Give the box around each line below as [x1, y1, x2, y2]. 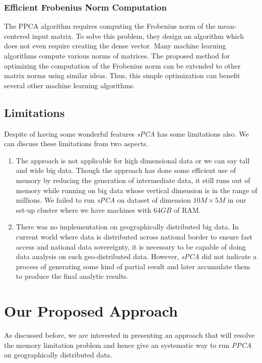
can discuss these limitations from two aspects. [4, 138, 148, 149]
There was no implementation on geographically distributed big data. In [16, 221, 239, 232]
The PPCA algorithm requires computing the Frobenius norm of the [4, 21, 216, 31]
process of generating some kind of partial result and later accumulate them [16, 261, 250, 271]
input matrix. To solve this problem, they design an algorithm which [32, 30, 244, 41]
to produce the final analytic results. [16, 271, 128, 281]
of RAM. [173, 204, 201, 215]
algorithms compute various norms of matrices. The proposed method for [4, 50, 230, 60]
